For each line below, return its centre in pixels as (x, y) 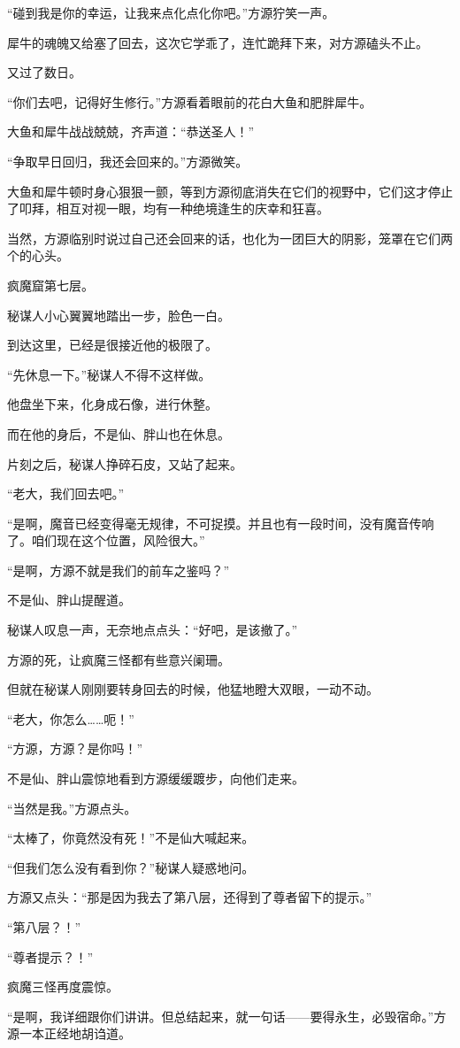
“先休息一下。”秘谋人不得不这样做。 (109, 374)
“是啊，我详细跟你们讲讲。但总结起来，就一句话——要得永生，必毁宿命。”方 (227, 1016)
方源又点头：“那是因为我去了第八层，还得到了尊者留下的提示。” (190, 897)
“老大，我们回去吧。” (66, 493)
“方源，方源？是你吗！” (75, 748)
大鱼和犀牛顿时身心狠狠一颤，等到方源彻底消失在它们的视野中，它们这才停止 (230, 191)
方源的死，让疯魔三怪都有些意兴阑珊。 (119, 659)
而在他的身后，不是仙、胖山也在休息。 (119, 433)
